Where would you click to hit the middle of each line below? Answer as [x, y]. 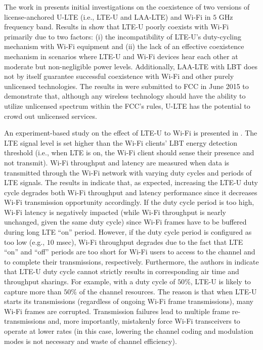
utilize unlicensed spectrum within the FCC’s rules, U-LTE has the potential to [127, 105]
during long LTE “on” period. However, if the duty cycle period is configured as [128, 232]
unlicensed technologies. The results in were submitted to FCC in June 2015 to [126, 86]
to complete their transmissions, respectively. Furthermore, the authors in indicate [131, 261]
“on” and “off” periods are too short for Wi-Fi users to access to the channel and [130, 252]
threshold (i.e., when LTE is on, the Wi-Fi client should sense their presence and [129, 152]
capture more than [33, 291]
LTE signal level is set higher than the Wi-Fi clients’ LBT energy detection [121, 142]
